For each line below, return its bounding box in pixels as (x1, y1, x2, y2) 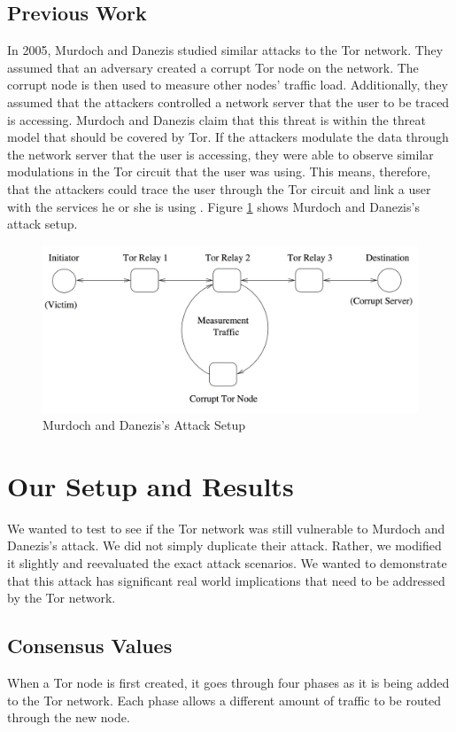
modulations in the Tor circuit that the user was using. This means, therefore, (7, 162, 431, 181)
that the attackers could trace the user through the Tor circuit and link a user (7, 179, 431, 198)
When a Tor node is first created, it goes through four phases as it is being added (7, 674, 450, 692)
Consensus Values (7, 632, 173, 659)
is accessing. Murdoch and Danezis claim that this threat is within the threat (7, 110, 426, 128)
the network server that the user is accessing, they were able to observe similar (7, 144, 434, 163)
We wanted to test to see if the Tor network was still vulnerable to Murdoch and (7, 518, 445, 537)
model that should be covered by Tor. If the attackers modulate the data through (7, 128, 449, 146)
